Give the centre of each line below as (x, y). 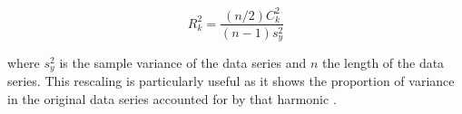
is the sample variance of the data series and (183, 63)
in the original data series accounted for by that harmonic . (172, 99)
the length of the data (383, 63)
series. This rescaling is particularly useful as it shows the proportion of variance (231, 81)
